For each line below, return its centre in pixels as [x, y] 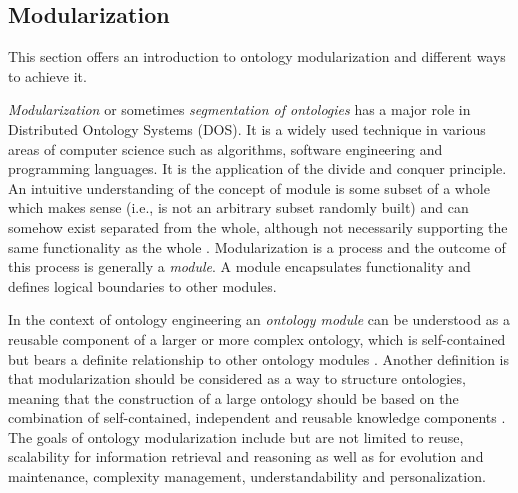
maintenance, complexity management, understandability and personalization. [247, 476]
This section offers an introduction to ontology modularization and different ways [257, 56]
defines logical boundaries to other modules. [142, 285]
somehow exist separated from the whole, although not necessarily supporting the [258, 226]
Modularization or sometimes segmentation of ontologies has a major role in [239, 109]
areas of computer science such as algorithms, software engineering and [225, 148]
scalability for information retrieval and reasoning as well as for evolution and [246, 456]
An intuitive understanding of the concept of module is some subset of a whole [249, 187]
